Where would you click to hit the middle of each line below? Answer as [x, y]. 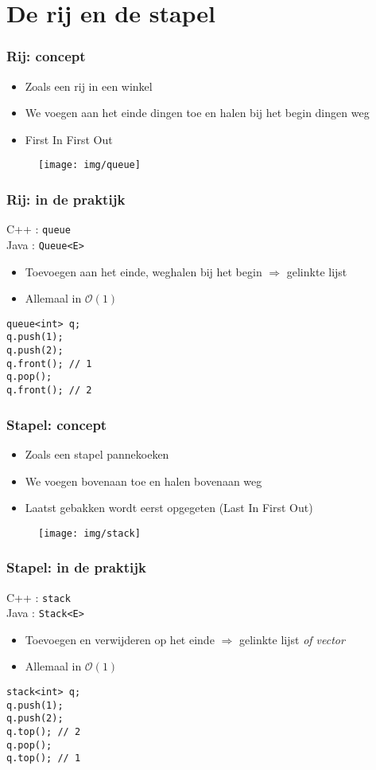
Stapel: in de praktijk [76, 567]
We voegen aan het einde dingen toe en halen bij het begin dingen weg [197, 113]
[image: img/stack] [89, 533]
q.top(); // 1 [44, 758]
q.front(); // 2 [49, 391]
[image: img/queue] [89, 165]
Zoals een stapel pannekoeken [97, 453]
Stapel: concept [57, 424]
